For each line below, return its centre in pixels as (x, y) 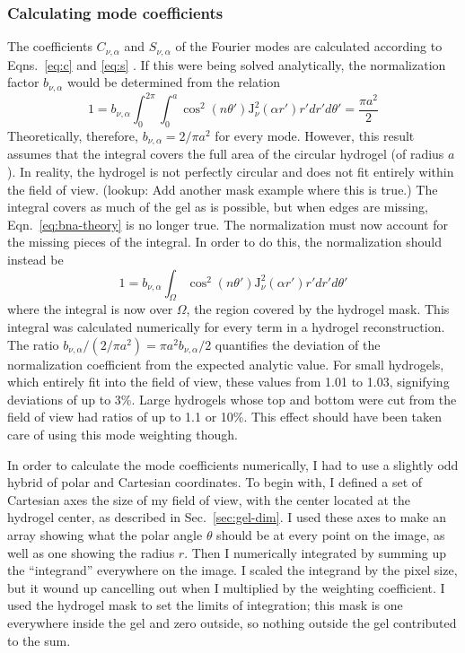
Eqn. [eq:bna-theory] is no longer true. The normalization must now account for (228, 224)
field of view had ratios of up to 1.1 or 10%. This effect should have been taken (225, 417)
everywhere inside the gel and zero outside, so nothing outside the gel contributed (232, 622)
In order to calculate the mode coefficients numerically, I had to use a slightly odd (233, 464)
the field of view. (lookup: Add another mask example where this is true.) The (223, 189)
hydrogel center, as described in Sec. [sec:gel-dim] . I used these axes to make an (227, 517)
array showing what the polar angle (105, 534)
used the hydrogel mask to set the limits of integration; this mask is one (205, 605)
